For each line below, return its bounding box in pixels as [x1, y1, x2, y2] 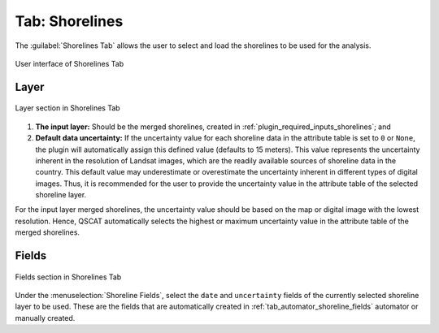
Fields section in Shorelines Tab [15, 272, 122, 282]
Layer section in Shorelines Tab [15, 103, 121, 113]
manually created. [15, 313, 76, 322]
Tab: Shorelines [15, 12, 124, 30]
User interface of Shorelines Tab [15, 58, 124, 68]
